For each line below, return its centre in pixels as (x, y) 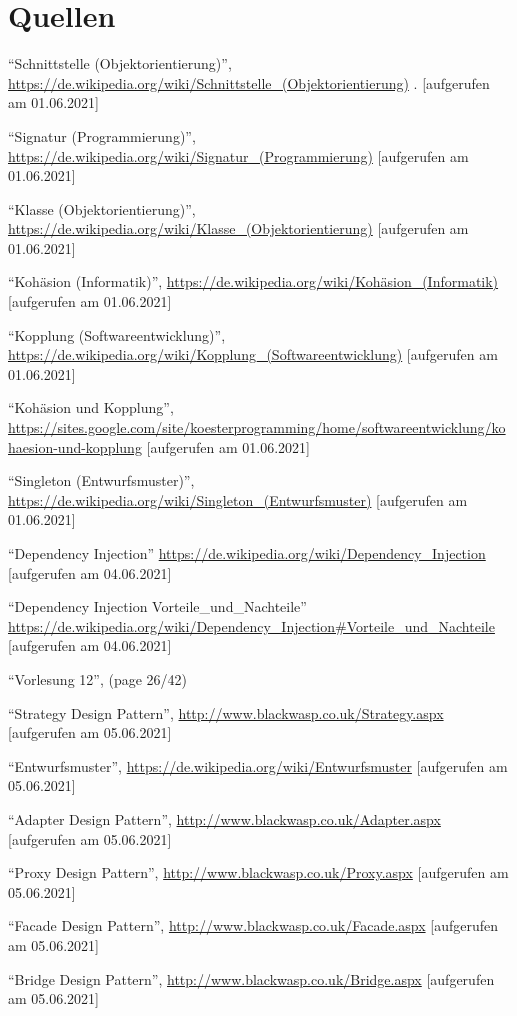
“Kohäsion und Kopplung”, (91, 407)
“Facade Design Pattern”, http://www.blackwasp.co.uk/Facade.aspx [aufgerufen (253, 925)
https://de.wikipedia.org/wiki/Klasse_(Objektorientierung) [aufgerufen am (238, 228)
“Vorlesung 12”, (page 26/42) (98, 678)
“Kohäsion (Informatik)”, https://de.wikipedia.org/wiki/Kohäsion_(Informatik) (253, 281)
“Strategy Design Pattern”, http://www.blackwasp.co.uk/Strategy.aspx (226, 712)
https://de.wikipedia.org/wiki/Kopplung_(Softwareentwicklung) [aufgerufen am (253, 354)
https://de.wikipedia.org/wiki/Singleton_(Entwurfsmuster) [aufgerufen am (238, 499)
